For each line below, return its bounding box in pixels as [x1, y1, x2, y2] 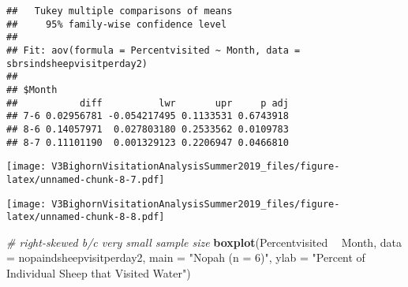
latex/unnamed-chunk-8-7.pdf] [6, 173, 165, 185]
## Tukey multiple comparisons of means [6, 6, 233, 17]
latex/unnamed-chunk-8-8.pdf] [6, 211, 165, 223]
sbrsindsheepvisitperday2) [6, 58, 148, 69]
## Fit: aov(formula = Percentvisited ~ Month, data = [6, 44, 301, 56]
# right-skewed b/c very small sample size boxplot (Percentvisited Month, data [6, 233, 402, 250]
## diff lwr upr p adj [6, 97, 289, 109]
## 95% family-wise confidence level [6, 18, 227, 30]
